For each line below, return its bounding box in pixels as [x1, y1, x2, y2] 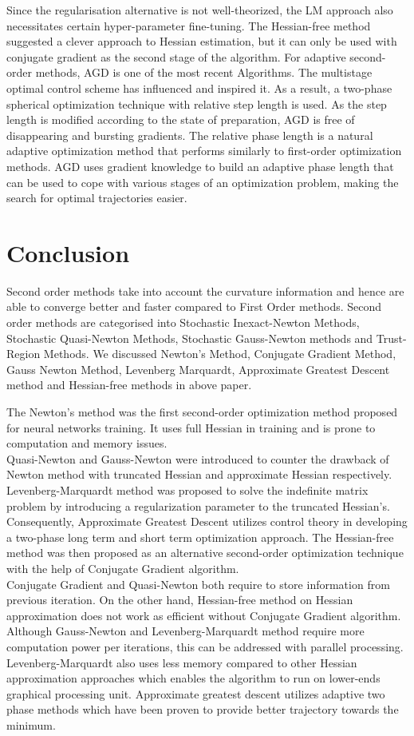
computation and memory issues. [6, 435, 168, 452]
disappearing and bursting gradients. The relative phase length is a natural [6, 126, 373, 143]
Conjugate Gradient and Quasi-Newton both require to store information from [6, 575, 390, 592]
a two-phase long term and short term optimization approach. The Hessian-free [6, 528, 394, 545]
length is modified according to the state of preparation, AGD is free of [6, 111, 355, 128]
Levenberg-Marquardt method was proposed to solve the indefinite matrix [6, 481, 369, 498]
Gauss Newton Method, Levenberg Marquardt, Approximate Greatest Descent [6, 360, 390, 377]
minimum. [6, 716, 56, 733]
